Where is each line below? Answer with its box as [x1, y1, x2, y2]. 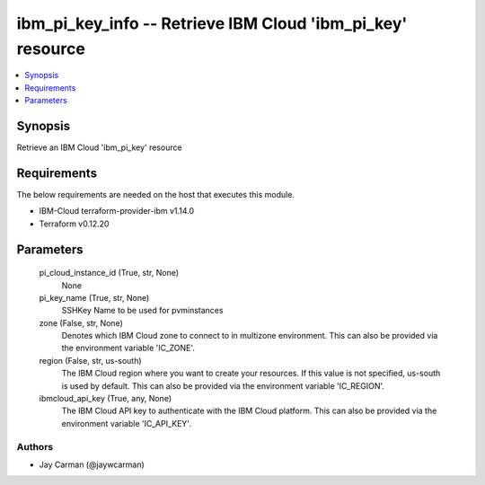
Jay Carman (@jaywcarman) [39, 459, 145, 470]
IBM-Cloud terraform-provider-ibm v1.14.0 [39, 206, 195, 216]
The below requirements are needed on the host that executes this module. [16, 189, 295, 199]
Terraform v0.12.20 [39, 218, 110, 229]
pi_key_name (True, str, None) [39, 292, 150, 303]
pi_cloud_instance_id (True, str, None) [39, 268, 180, 278]
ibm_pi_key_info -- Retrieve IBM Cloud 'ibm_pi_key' [16, 13, 408, 33]
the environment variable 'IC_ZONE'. [61, 342, 195, 354]
